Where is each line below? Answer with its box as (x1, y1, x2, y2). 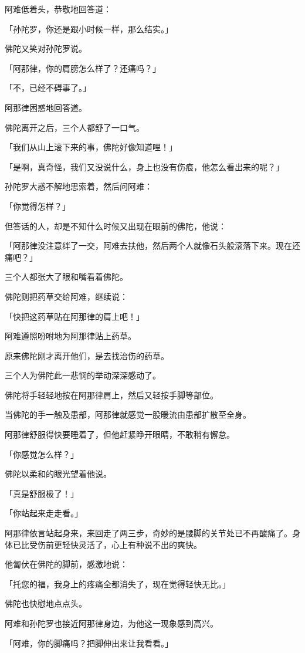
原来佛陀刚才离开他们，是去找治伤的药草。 (5, 349, 169, 361)
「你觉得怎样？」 (5, 199, 70, 212)
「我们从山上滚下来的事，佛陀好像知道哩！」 (5, 141, 177, 153)
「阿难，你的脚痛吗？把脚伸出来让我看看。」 (5, 637, 173, 649)
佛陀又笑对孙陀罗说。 (5, 42, 87, 55)
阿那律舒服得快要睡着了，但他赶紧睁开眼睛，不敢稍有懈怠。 (5, 428, 235, 441)
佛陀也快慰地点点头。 (5, 597, 87, 610)
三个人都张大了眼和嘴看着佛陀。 (5, 270, 128, 283)
